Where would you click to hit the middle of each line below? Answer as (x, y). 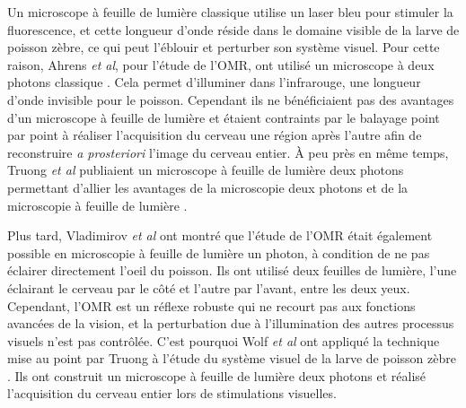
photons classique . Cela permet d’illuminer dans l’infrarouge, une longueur (214, 82)
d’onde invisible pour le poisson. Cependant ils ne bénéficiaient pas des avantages (231, 99)
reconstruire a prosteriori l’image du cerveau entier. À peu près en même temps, (228, 152)
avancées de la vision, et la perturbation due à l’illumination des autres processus (231, 323)
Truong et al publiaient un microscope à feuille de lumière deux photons (206, 170)
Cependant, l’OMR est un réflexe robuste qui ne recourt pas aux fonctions (211, 305)
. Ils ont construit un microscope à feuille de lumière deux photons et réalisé (217, 375)
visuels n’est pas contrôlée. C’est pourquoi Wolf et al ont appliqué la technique (224, 340)
